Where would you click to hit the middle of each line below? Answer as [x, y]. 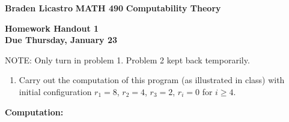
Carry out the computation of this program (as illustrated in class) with [152, 80]
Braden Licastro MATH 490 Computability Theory [113, 8]
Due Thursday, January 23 [61, 40]
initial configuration [55, 91]
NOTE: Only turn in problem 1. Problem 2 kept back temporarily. [127, 60]
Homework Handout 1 [52, 28]
